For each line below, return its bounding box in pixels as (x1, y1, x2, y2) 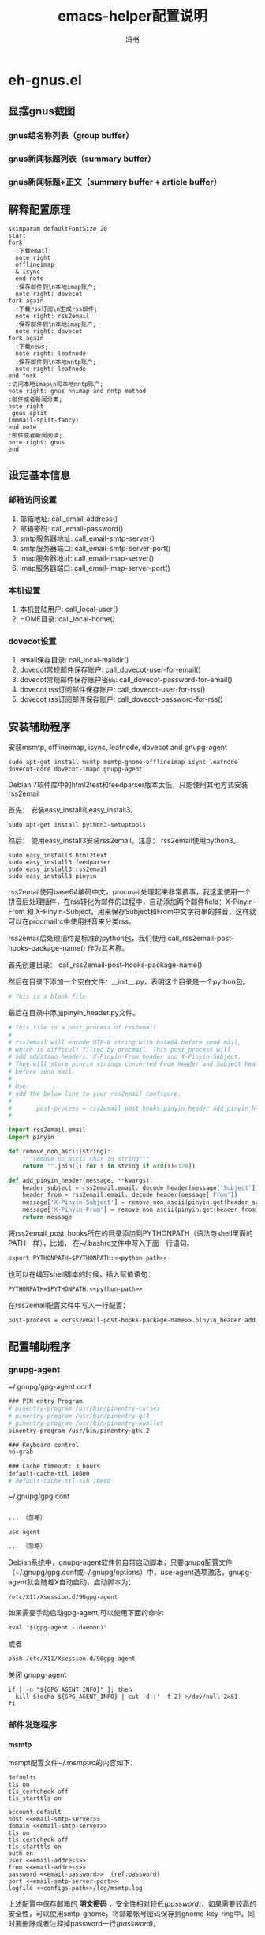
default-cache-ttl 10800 (8, 1470, 90, 1478)
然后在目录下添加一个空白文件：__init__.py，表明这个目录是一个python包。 (8, 977, 250, 986)
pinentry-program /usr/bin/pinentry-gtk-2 (8, 1427, 150, 1434)
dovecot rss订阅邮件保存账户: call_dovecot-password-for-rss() (19, 695, 223, 704)
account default (8, 1809, 62, 1817)
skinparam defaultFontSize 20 (8, 224, 108, 233)
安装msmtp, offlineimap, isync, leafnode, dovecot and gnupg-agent (8, 743, 227, 752)
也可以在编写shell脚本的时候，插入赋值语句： (8, 1269, 155, 1279)
